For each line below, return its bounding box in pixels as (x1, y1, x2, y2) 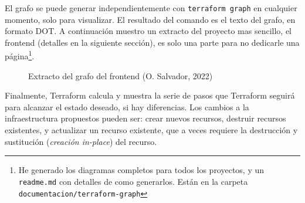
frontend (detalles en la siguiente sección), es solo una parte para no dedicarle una (5, 36, 300, 48)
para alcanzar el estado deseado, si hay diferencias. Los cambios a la (5, 100, 249, 113)
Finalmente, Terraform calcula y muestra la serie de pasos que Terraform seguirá (5, 89, 295, 101)
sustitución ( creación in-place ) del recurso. (5, 135, 157, 147)
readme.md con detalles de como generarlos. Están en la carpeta (18, 175, 248, 187)
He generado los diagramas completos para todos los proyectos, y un (18, 164, 265, 176)
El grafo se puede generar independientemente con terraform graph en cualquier (5, 2, 297, 13)
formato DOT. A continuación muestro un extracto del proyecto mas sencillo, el (5, 25, 292, 37)
